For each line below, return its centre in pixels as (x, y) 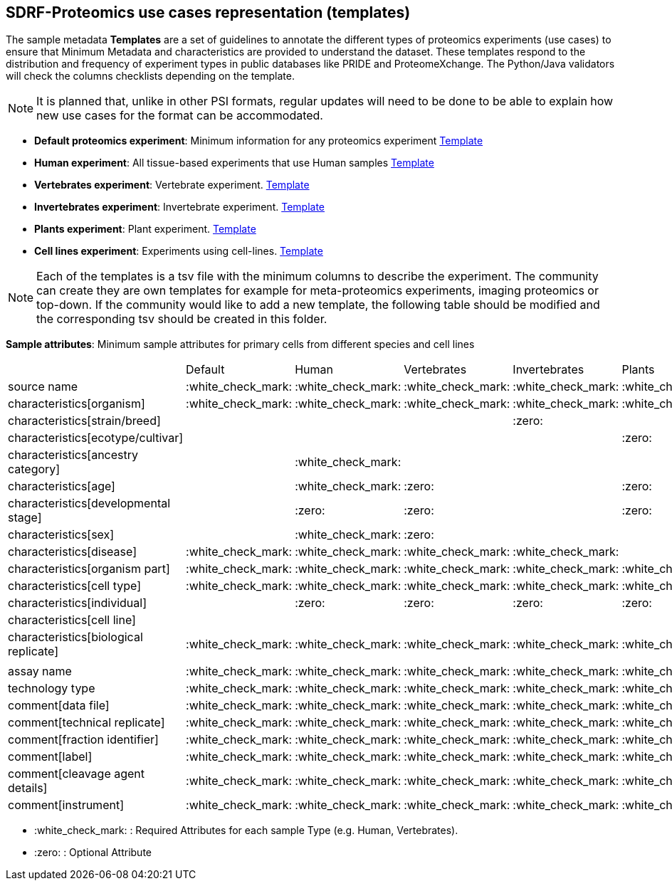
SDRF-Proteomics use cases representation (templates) (208, 12)
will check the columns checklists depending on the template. (150, 76)
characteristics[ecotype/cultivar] (96, 438)
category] (34, 469)
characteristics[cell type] (75, 586)
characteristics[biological (75, 637)
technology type (52, 689)
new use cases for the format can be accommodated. (180, 116)
